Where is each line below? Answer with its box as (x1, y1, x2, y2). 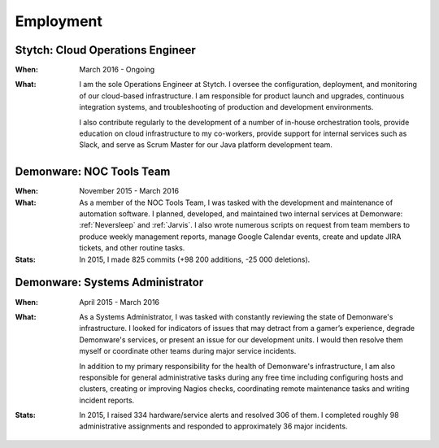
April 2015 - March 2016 (79, 297, 160, 307)
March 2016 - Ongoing (79, 65, 155, 75)
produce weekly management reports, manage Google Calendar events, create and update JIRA (79, 232, 402, 241)
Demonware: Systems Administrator (15, 276, 204, 289)
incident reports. (79, 395, 135, 405)
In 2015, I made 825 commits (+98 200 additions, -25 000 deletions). (79, 254, 311, 264)
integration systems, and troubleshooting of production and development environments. (79, 102, 374, 112)
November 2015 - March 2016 (79, 186, 179, 196)
